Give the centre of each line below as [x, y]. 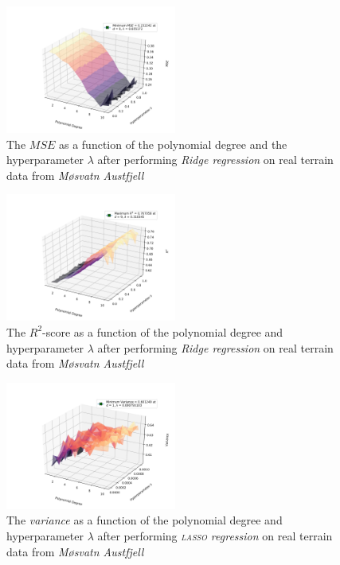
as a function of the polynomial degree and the [173, 144]
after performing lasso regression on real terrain [215, 535]
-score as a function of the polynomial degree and [163, 331]
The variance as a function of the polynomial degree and [145, 520]
